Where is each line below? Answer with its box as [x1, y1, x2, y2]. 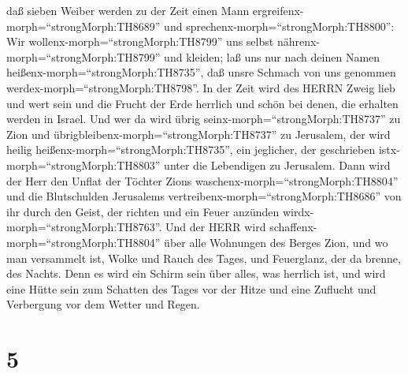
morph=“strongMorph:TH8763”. [6, 219, 162, 235]
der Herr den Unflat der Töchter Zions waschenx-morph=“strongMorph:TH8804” [6, 172, 399, 189]
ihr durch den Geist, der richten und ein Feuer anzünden [6, 203, 280, 219]
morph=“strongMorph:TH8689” [6, 17, 161, 34]
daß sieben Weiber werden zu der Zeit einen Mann [6, 2, 250, 18]
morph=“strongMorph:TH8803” [6, 156, 161, 173]
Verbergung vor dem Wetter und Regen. [6, 296, 200, 312]
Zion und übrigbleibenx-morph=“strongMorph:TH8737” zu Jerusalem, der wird [6, 125, 391, 142]
